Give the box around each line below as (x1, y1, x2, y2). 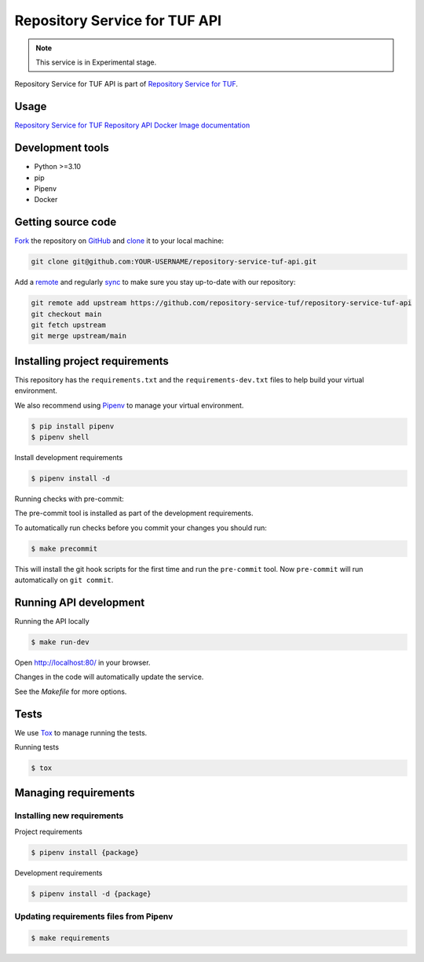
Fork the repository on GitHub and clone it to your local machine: (14, 236, 224, 245)
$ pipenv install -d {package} (31, 889, 152, 898)
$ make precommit (31, 544, 98, 553)
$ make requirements (31, 933, 110, 942)
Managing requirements (14, 787, 135, 800)
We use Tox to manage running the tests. (14, 728, 148, 737)
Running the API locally (14, 617, 90, 625)
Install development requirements (14, 452, 123, 462)
